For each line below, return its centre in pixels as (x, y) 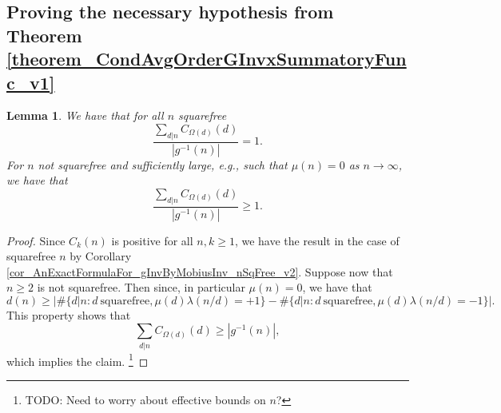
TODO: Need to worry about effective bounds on (145, 400)
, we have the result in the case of (317, 240)
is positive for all (152, 240)
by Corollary (101, 256)
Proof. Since (36, 240)
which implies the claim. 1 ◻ (78, 359)
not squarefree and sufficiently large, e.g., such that (163, 164)
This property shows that (69, 314)
